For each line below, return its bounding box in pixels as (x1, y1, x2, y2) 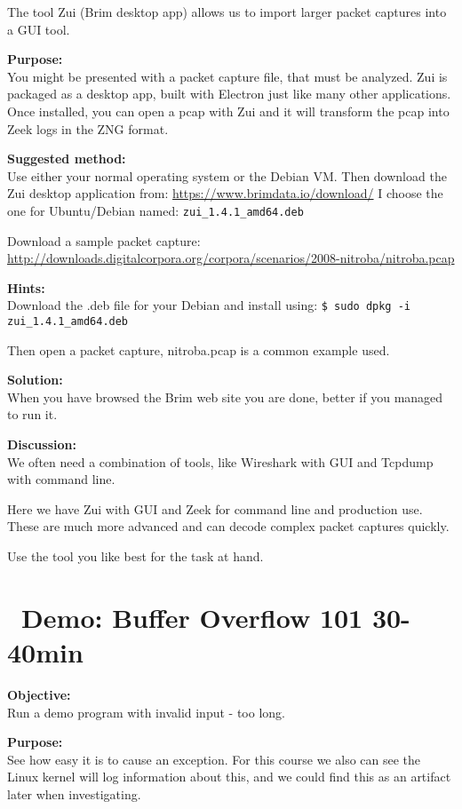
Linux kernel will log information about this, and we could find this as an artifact (7, 767, 451, 786)
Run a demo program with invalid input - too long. (7, 702, 285, 721)
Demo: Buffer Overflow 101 (21, 599, 363, 635)
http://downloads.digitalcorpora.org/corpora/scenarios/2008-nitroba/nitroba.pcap (7, 249, 455, 267)
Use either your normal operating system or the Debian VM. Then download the (7, 166, 447, 185)
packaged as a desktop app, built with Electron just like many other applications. (7, 84, 451, 103)
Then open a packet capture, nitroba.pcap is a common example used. (7, 340, 390, 359)
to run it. (7, 405, 58, 424)
